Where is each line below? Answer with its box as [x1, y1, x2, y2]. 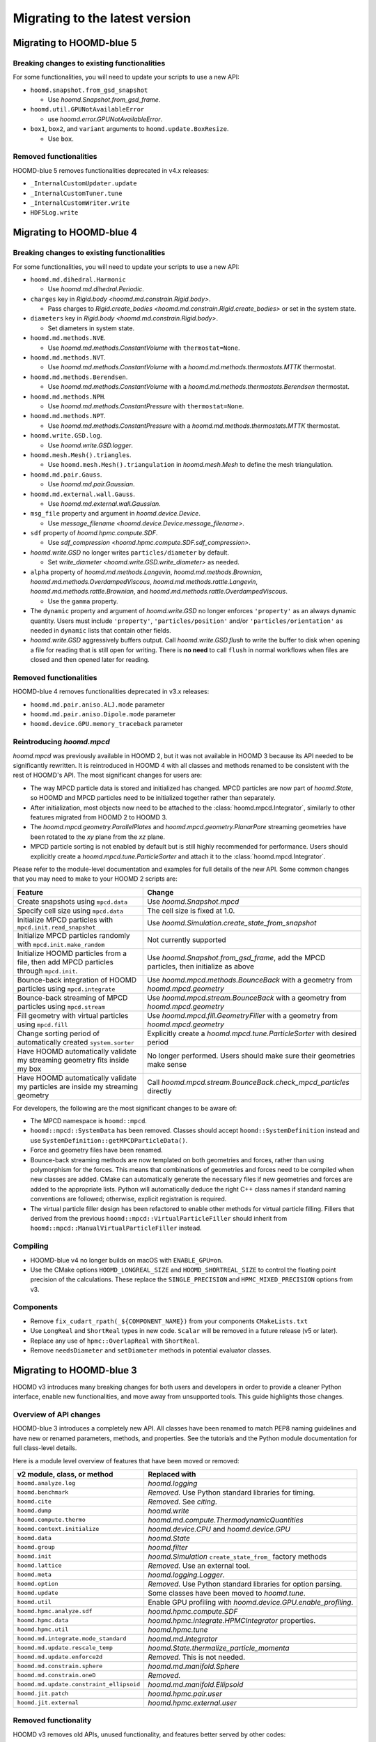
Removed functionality [13, 1716, 92, 1725]
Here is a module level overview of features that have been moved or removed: [13, 1456, 240, 1465]
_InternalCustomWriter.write [30, 199, 130, 207]
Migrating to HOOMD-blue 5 [13, 37, 137, 49]
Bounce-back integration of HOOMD [17, 975, 137, 985]
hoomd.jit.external [17, 1699, 79, 1706]
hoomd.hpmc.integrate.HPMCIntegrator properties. [147, 1615, 316, 1625]
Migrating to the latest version [13, 10, 191, 26]
